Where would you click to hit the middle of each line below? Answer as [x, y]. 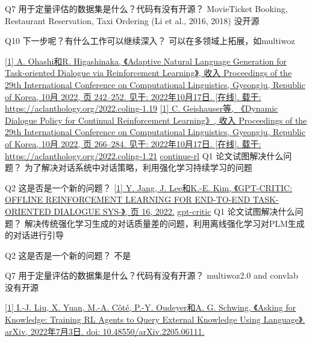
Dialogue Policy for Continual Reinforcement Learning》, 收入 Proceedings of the [156, 120]
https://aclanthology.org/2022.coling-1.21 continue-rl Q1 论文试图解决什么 [144, 155]
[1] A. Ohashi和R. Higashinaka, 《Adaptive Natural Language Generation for [146, 61]
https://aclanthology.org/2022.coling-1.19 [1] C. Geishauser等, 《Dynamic [142, 108]
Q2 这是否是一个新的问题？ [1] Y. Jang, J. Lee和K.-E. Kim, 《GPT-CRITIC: [149, 187]
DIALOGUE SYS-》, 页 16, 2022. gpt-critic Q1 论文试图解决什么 [174, 211]
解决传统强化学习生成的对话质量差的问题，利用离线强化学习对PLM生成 [164, 223]
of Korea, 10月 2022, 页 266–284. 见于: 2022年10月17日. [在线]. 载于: [133, 143]
